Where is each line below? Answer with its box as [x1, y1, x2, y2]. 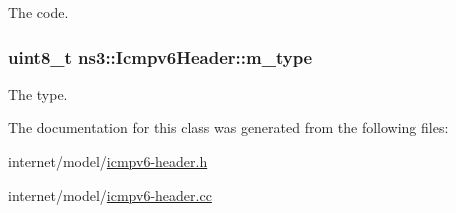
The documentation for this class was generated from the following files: [8, 117, 449, 138]
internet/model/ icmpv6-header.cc [8, 184, 212, 205]
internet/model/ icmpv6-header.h [8, 151, 208, 171]
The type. [8, 83, 68, 104]
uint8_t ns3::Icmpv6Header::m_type [8, 44, 313, 69]
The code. [8, 2, 69, 22]
